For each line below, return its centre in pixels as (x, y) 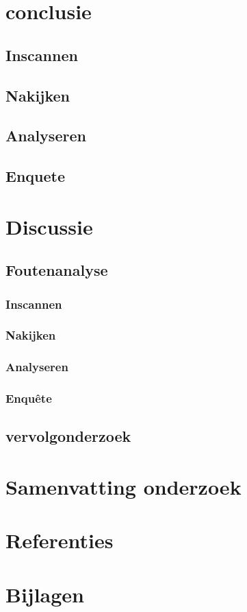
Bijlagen (45, 594)
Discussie (49, 226)
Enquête (29, 398)
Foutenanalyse (57, 270)
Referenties (60, 540)
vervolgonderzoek (68, 436)
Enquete (35, 176)
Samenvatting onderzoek (123, 486)
